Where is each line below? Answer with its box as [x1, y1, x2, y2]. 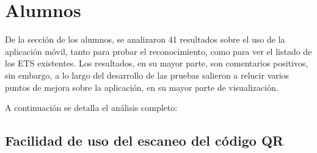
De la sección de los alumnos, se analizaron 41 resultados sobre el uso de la [5, 33, 285, 46]
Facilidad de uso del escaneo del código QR [5, 131, 284, 150]
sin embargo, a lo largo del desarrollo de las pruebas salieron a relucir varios [5, 68, 290, 81]
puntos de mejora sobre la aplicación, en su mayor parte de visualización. [5, 80, 279, 93]
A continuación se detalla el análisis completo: [5, 101, 178, 114]
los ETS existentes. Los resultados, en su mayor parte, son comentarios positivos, [5, 57, 308, 69]
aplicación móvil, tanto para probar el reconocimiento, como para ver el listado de [5, 44, 312, 57]
